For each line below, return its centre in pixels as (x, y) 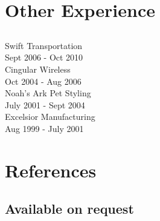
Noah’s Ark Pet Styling (48, 93)
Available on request (69, 209)
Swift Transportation (44, 45)
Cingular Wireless (38, 69)
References (51, 170)
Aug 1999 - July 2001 (44, 128)
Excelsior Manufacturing (50, 117)
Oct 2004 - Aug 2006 (43, 81)
